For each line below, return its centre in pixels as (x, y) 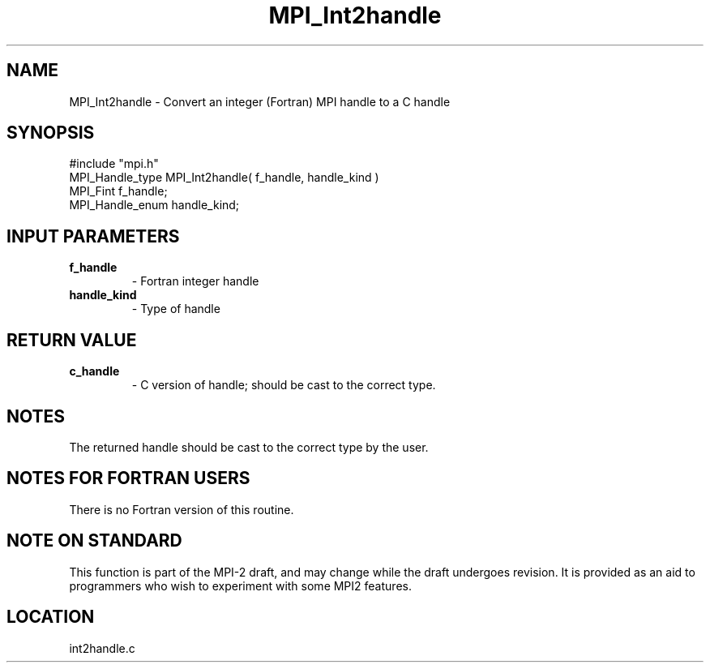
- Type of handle (176, 309)
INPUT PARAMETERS (93, 236)
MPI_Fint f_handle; (118, 191)
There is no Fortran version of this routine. (182, 509)
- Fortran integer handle (195, 281)
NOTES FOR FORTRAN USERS (128, 478)
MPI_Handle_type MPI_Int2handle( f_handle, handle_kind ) (224, 178)
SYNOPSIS (51, 133)
